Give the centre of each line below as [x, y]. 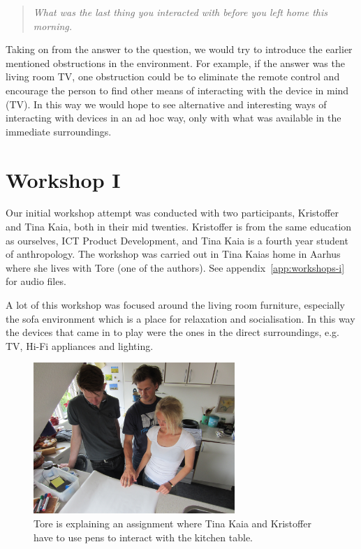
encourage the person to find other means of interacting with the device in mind [177, 90]
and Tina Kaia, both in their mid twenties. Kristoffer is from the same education [179, 227]
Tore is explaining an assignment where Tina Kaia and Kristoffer [172, 523]
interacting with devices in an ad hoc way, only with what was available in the [174, 118]
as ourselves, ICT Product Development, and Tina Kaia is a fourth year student [177, 240]
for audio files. [36, 281]
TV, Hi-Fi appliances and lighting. [80, 345]
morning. [53, 25]
